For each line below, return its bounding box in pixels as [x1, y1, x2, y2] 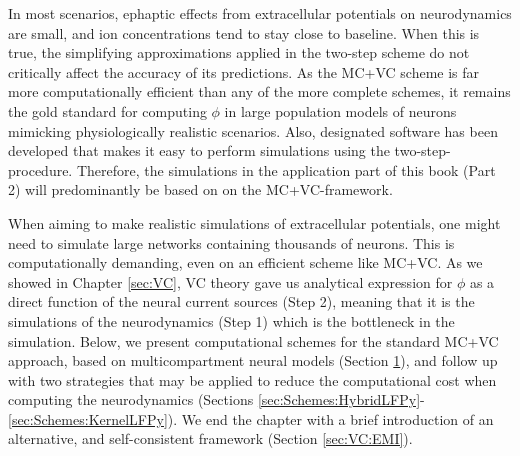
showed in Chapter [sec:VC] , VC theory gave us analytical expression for [8, 271, 453, 292]
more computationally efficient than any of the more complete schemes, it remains [8, 81, 511, 102]
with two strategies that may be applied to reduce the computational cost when [8, 369, 497, 390]
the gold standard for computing [8, 100, 207, 121]
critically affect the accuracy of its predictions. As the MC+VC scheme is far [8, 61, 480, 82]
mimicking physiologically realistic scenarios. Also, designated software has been [8, 120, 498, 141]
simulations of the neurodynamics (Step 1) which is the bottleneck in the [8, 310, 455, 331]
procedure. [8, 159, 73, 180]
